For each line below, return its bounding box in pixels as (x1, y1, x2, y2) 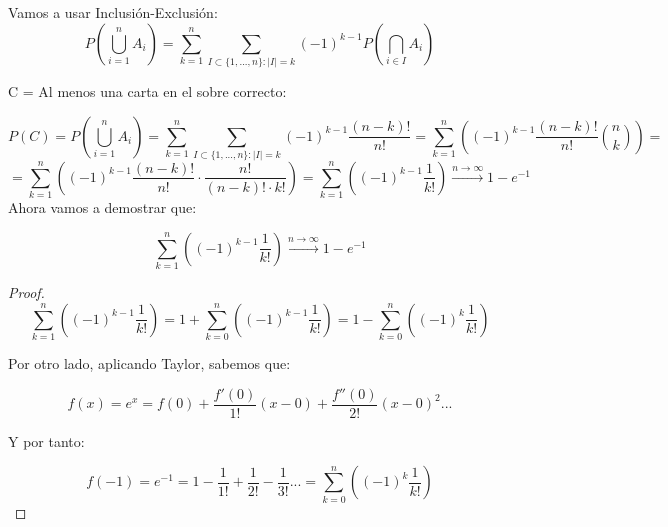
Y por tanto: (8, 430, 85, 451)
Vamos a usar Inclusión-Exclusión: (8, 2, 218, 22)
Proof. (8, 282, 45, 303)
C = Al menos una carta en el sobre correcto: (8, 80, 287, 101)
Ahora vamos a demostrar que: (8, 197, 197, 218)
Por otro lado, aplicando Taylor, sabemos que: (8, 353, 291, 374)
